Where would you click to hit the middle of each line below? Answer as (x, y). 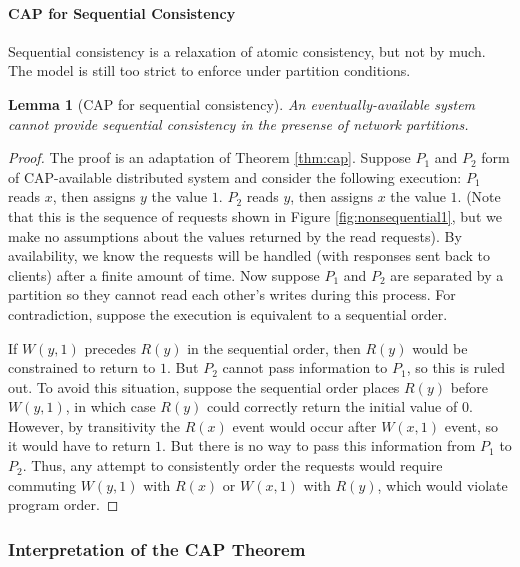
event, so (471, 425)
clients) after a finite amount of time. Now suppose (164, 274)
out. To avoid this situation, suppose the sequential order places (204, 386)
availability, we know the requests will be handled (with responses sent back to (249, 255)
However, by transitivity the (94, 425)
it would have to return (79, 445)
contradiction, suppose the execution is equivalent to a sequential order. (228, 313)
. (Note (479, 196)
